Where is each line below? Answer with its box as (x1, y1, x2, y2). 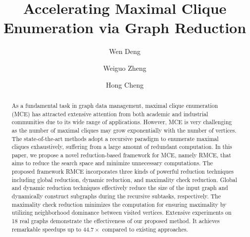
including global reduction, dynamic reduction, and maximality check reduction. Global (11, 175, 237, 184)
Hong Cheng (106, 79, 144, 90)
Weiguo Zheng (103, 62, 147, 73)
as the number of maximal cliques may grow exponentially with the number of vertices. (11, 126, 237, 134)
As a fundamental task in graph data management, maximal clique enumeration (11, 101, 218, 109)
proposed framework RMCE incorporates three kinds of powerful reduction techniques (11, 167, 234, 176)
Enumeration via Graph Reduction (3, 17, 247, 38)
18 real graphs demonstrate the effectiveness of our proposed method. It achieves (11, 217, 220, 225)
